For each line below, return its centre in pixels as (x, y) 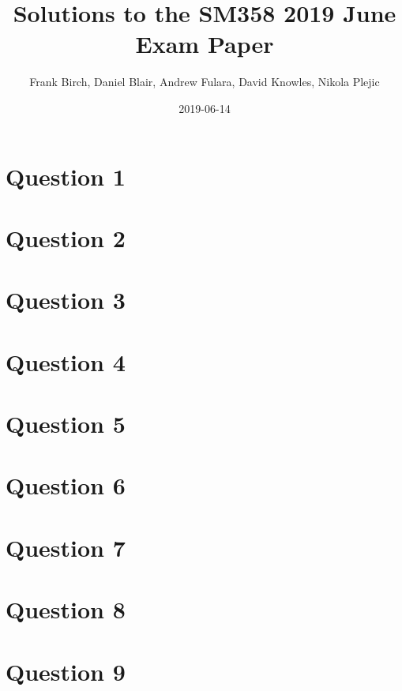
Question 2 (66, 237)
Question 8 (66, 609)
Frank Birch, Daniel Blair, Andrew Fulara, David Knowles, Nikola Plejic (205, 82)
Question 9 (66, 671)
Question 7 (66, 547)
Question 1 (66, 176)
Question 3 (66, 300)
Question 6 (66, 485)
